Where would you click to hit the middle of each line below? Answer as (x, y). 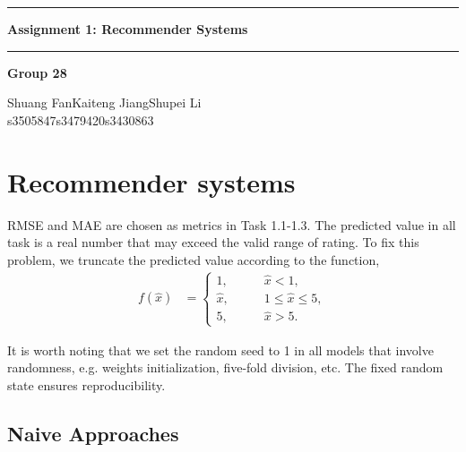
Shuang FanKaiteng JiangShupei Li (104, 102)
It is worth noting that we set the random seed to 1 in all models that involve (220, 350)
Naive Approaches (93, 433)
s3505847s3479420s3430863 (81, 119)
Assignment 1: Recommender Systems (128, 29)
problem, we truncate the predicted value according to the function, (194, 259)
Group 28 (37, 72)
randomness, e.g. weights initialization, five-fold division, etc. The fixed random (225, 367)
